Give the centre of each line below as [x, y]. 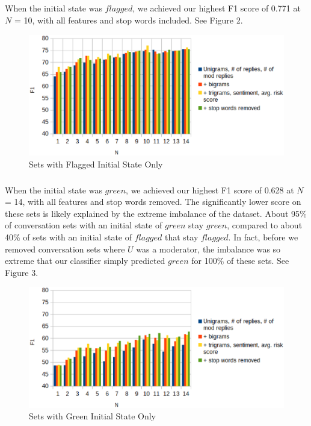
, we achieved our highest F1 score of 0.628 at [210, 190]
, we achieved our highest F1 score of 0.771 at [217, 8]
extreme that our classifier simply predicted [85, 261]
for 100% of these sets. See [240, 261]
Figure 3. [22, 272]
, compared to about [265, 225]
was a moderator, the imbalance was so [208, 249]
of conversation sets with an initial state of [84, 225]
